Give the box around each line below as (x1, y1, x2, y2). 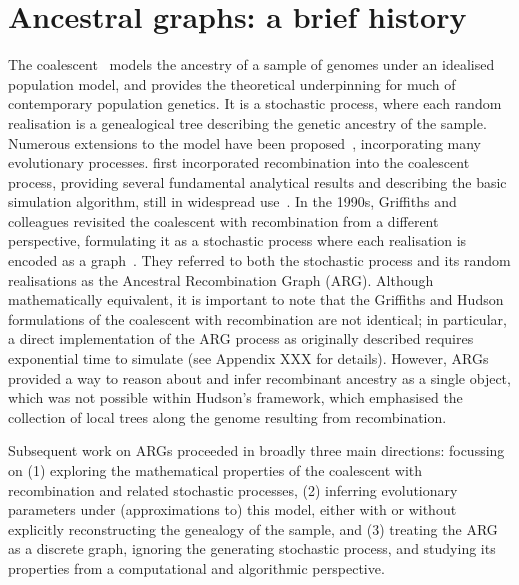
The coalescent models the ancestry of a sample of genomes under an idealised (8, 54, 495, 75)
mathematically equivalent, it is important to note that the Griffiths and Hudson (8, 289, 504, 310)
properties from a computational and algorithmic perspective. (8, 557, 385, 578)
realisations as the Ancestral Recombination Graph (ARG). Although (8, 269, 434, 290)
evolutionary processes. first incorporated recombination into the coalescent (8, 152, 470, 173)
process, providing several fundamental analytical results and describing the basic (8, 171, 507, 192)
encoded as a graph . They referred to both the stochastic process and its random (8, 250, 511, 271)
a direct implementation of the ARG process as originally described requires (8, 328, 474, 349)
